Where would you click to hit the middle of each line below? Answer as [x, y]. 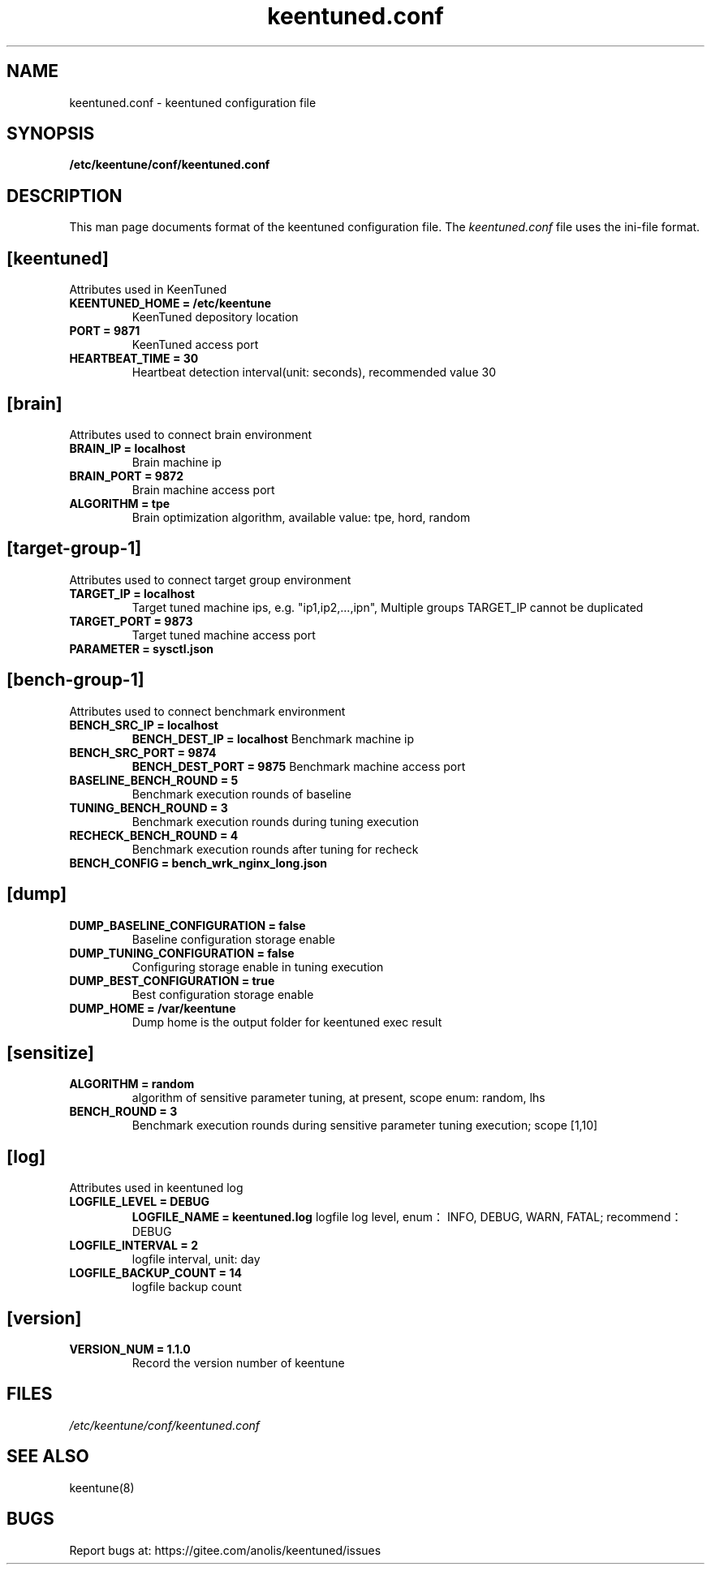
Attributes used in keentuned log [156, 1188]
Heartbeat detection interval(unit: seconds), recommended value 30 [314, 372]
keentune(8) [102, 1487]
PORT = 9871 [105, 331]
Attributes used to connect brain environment [191, 434]
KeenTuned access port [195, 345]
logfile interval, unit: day [196, 1259]
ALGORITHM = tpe [120, 503]
